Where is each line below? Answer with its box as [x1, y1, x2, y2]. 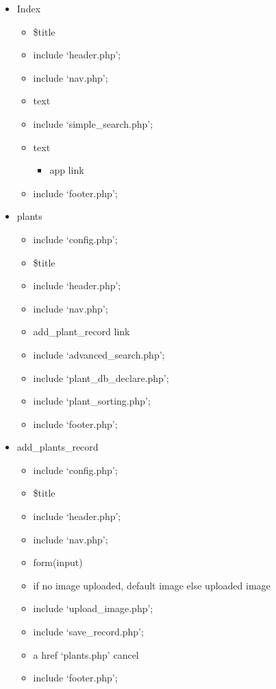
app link [49, 163, 84, 177]
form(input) [33, 555, 83, 569]
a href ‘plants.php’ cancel [33, 647, 139, 662]
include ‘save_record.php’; [33, 624, 144, 639]
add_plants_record [16, 440, 99, 454]
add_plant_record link [33, 324, 130, 339]
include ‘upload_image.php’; [33, 601, 153, 615]
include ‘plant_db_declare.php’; [33, 370, 169, 385]
